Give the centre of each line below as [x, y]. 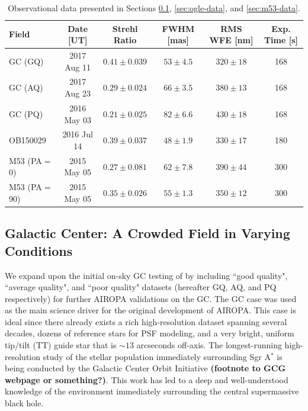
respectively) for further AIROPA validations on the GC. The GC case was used [151, 298]
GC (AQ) [26, 87]
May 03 [78, 119]
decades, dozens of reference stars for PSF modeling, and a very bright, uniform [150, 333]
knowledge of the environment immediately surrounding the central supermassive [152, 391]
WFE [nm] [231, 40]
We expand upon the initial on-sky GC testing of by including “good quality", [146, 275]
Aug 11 [78, 67]
